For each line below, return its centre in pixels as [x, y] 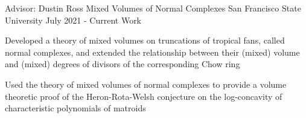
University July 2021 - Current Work [73, 20]
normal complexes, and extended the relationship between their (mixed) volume [152, 52]
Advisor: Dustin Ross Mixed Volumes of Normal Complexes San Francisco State [153, 8]
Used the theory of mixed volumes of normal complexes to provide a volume [146, 84]
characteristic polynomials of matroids [75, 108]
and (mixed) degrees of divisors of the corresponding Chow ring [123, 64]
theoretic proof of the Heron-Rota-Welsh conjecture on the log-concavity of [144, 96]
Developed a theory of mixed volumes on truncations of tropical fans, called [145, 40]
